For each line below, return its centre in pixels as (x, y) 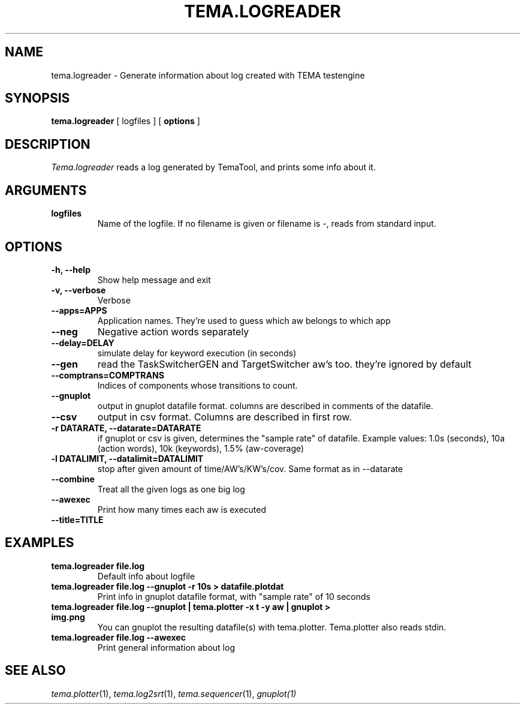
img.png (68, 617)
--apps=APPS (79, 310)
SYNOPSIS (37, 98)
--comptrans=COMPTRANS (108, 375)
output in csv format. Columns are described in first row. (224, 417)
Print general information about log (166, 647)
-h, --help (71, 269)
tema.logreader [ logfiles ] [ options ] (126, 121)
